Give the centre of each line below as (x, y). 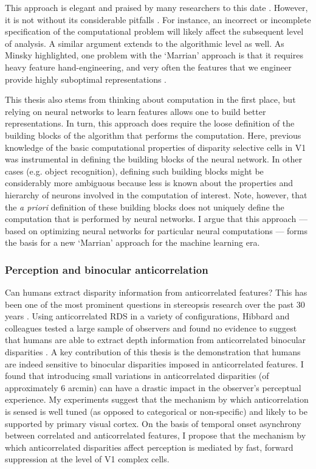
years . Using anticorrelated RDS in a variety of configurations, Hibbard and (147, 316)
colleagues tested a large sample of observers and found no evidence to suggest (151, 328)
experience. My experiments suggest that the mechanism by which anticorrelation (157, 399)
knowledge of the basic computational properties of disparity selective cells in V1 (156, 147)
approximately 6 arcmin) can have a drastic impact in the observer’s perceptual (153, 387)
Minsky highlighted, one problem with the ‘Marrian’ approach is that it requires (154, 55)
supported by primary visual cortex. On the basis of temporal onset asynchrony (153, 423)
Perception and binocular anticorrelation (107, 269)
